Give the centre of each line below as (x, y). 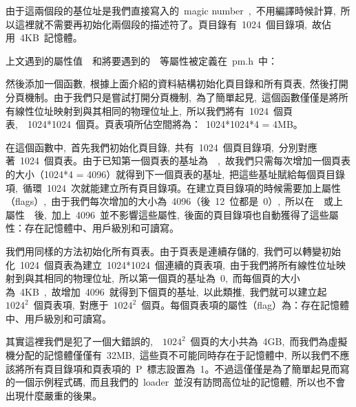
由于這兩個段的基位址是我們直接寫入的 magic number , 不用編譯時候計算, (171, 10)
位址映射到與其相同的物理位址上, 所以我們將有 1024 (151, 110)
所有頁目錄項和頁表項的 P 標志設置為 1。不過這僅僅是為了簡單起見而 (182, 368)
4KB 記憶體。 (51, 37)
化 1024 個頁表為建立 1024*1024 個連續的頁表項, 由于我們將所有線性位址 (171, 264)
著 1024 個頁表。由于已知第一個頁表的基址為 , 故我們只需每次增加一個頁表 (178, 161)
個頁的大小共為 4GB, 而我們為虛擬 (269, 341)
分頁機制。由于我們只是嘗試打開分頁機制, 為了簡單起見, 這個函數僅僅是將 (172, 97)
